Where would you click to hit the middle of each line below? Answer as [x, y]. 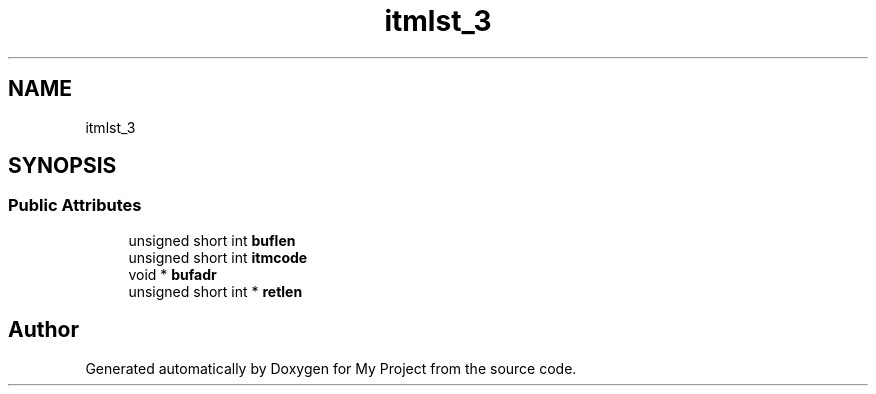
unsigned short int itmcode [218, 257]
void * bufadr [172, 274]
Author [43, 330]
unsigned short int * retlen [215, 291]
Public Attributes [75, 205]
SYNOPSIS [62, 166]
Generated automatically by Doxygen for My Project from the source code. [331, 368]
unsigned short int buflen [212, 240]
